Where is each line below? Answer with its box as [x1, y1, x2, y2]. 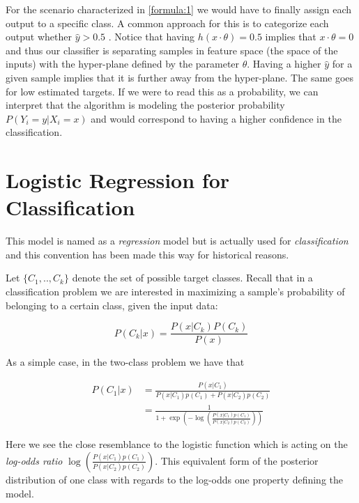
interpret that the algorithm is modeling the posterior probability [6, 98, 285, 112]
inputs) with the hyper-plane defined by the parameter [6, 56, 240, 71]
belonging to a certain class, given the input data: [6, 297, 218, 312]
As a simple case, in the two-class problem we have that [6, 355, 245, 369]
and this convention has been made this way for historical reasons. [6, 247, 289, 261]
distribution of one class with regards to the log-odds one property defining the [6, 472, 344, 486]
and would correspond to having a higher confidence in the [91, 111, 342, 125]
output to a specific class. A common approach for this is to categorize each [6, 15, 329, 30]
